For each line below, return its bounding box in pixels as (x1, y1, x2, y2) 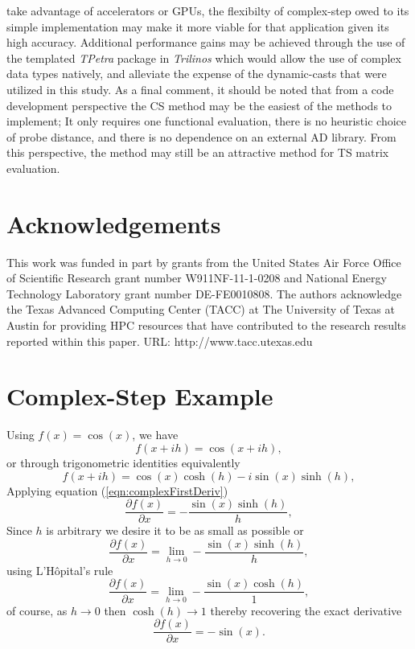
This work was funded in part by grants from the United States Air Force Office (6, 253, 401, 270)
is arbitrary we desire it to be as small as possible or (46, 522, 304, 539)
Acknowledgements (6, 207, 221, 240)
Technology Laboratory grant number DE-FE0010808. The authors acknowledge (6, 285, 402, 302)
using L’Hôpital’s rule (6, 561, 113, 578)
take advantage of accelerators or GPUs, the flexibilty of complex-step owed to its (6, 2, 409, 18)
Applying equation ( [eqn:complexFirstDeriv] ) (6, 482, 228, 499)
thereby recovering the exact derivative (210, 602, 402, 618)
